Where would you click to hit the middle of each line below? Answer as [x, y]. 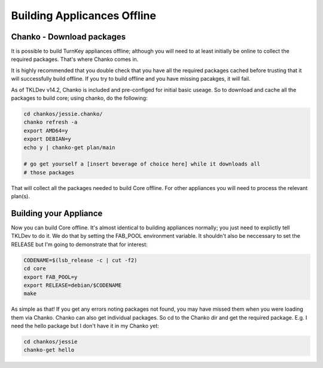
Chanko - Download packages [68, 37]
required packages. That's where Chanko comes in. [75, 59]
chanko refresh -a [51, 122]
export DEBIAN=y [48, 139]
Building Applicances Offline [84, 16]
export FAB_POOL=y [51, 277]
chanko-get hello [49, 350]
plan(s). [20, 197]
